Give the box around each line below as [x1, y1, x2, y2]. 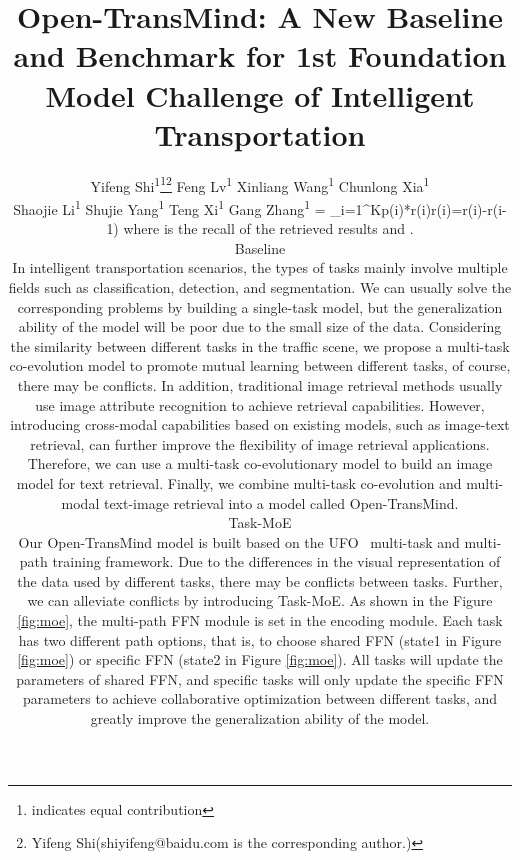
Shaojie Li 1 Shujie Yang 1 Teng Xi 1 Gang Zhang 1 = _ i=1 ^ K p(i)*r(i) [13, 195, 432, 219]
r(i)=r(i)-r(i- [431, 198, 507, 219]
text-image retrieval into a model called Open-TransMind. [103, 492, 459, 513]
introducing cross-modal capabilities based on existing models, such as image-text [10, 414, 510, 435]
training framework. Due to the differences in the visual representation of [52, 551, 501, 572]
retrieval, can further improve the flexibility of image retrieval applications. [30, 433, 490, 454]
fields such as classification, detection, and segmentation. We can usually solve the [8, 276, 512, 297]
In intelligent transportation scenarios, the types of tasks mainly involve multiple [12, 257, 508, 278]
